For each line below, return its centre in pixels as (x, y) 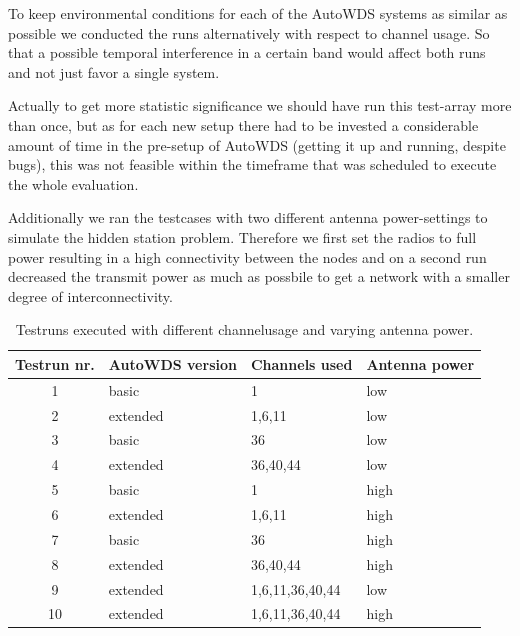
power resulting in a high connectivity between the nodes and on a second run (247, 256)
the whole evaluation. (73, 183)
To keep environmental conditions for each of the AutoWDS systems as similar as (258, 13)
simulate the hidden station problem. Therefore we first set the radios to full (242, 236)
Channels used (301, 363)
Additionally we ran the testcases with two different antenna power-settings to (248, 217)
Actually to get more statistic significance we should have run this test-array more (260, 105)
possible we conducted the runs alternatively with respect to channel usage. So (249, 32)
